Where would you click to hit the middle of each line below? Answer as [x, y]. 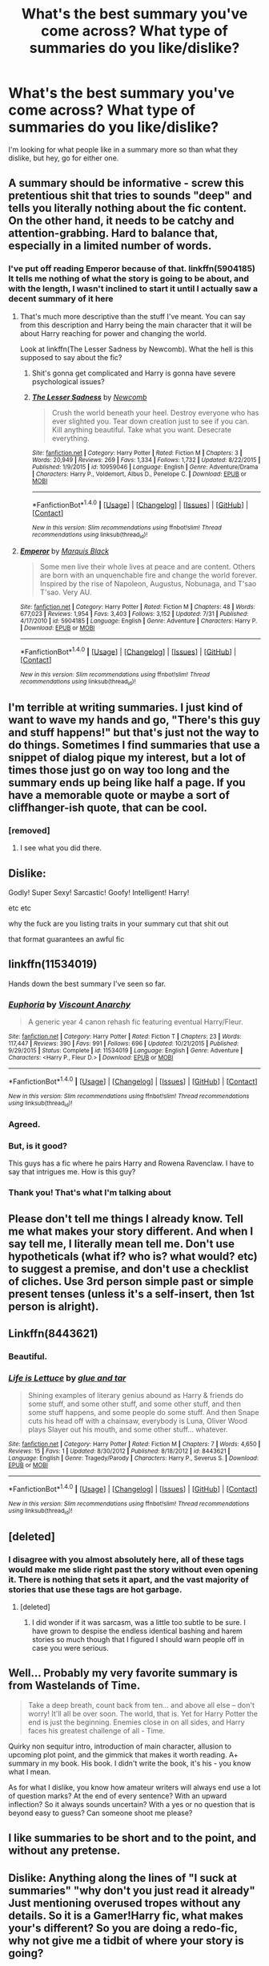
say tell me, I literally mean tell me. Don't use [121, 1244]
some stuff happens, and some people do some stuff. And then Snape [143, 1413]
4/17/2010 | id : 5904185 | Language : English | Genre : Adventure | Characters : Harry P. [139, 621]
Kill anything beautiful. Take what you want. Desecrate [142, 429]
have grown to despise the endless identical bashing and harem [137, 1631]
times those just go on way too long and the [119, 770]
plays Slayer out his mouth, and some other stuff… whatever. [128, 1429]
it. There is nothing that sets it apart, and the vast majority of [129, 1579]
